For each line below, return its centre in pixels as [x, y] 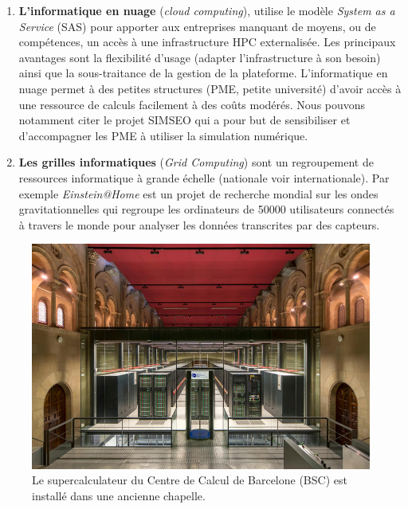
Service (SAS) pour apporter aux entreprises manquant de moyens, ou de [197, 26]
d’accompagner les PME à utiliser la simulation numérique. [163, 135]
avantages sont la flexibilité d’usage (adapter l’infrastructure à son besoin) [200, 57]
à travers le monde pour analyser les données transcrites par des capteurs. [199, 224]
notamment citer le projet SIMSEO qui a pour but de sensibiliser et [184, 120]
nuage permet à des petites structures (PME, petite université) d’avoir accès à [210, 88]
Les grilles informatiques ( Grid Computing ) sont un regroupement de [196, 162]
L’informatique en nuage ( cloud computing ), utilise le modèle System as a [207, 10]
